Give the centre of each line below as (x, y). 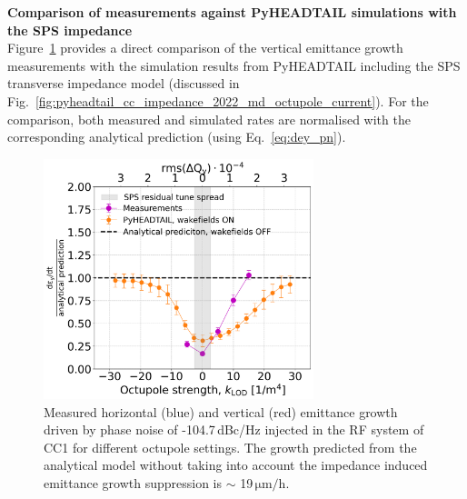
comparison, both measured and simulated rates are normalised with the (209, 119)
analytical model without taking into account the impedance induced (236, 465)
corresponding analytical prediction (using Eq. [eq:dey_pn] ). (177, 137)
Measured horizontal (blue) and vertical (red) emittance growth (221, 411)
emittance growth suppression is (133, 483)
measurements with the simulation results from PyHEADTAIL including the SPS (234, 65)
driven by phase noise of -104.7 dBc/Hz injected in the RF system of (234, 429)
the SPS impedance (70, 30)
